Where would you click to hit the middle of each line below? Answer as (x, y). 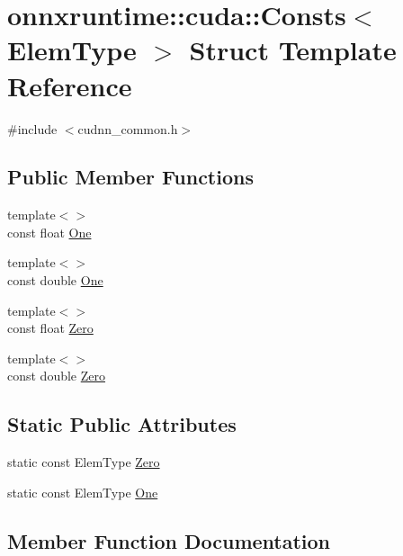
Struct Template (293, 50)
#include (32, 128)
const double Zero (57, 376)
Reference (70, 85)
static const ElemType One (83, 492)
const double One (55, 280)
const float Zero (50, 328)
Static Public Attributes (122, 424)
